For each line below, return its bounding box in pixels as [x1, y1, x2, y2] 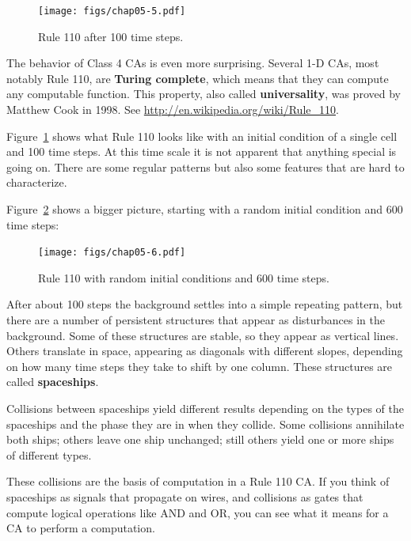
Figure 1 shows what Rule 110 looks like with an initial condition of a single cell [6, 127, 398, 144]
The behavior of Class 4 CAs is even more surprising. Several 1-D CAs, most [6, 55, 379, 71]
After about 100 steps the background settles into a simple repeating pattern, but [6, 296, 403, 312]
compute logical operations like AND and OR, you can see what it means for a [6, 504, 389, 520]
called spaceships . [6, 373, 99, 390]
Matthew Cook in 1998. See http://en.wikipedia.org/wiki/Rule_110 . [6, 101, 339, 118]
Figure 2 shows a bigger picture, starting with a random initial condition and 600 [6, 201, 403, 217]
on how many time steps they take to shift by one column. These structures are [6, 358, 393, 374]
